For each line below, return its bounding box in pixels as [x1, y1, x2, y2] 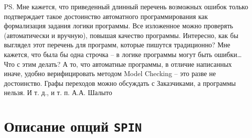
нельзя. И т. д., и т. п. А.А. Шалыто [4, 87, 112, 98]
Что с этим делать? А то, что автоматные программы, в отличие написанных [4, 59, 232, 69]
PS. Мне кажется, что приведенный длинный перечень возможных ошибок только [4, 1, 248, 11]
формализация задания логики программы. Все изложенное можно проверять [4, 20, 233, 31]
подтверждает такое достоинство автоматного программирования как [4, 11, 208, 21]
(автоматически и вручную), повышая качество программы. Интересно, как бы [4, 30, 238, 40]
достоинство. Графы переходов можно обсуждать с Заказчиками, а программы [4, 78, 236, 88]
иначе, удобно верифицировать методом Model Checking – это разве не [4, 68, 216, 79]
